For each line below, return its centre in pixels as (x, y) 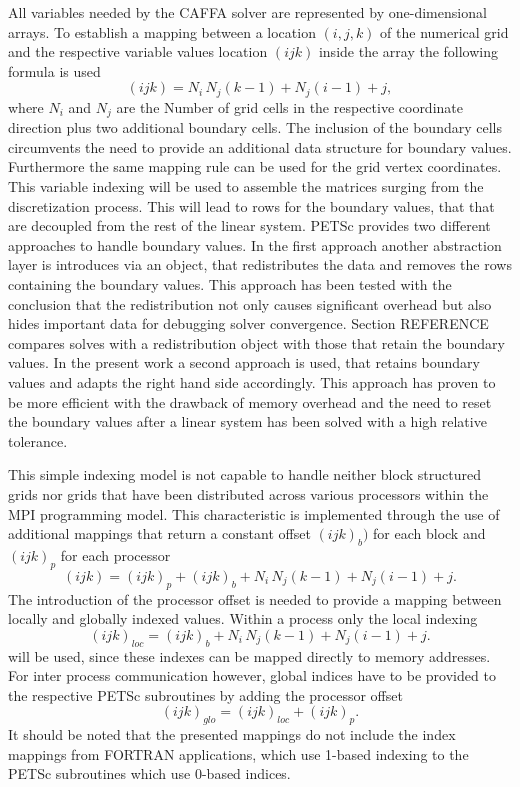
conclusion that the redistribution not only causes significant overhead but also (250, 303)
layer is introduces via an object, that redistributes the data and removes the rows (260, 264)
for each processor (115, 554)
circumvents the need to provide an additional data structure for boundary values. (260, 146)
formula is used (54, 70)
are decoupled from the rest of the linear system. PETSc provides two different (249, 225)
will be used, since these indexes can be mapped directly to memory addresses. (249, 655)
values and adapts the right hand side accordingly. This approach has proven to (252, 382)
